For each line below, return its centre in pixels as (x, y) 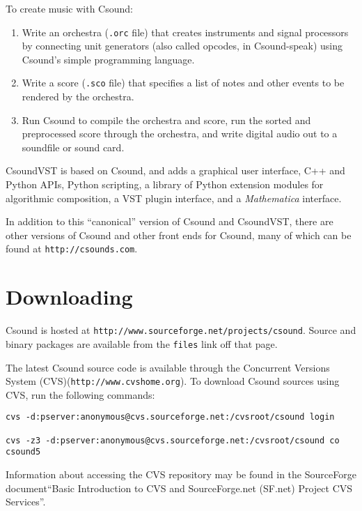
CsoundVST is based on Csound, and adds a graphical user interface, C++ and (175, 170)
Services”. (26, 502)
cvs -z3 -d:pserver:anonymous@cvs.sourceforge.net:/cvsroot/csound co (173, 440)
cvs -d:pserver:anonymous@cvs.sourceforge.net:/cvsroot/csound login (170, 417)
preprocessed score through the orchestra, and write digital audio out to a (180, 134)
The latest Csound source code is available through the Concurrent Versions (168, 367)
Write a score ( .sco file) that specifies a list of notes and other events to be (183, 83)
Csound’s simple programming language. (108, 59)
